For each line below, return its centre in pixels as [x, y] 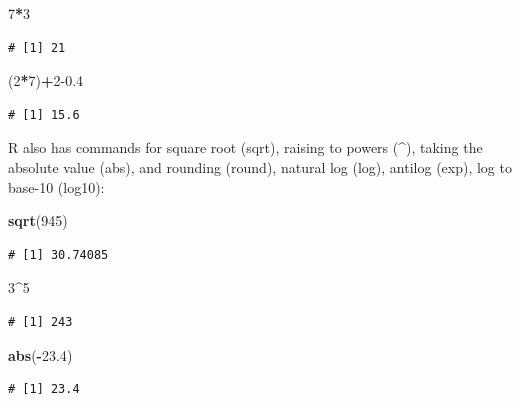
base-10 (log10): [56, 186]
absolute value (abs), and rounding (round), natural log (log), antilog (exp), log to [260, 166]
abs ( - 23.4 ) [40, 354]
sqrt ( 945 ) [38, 220]
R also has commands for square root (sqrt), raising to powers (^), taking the [245, 147]
